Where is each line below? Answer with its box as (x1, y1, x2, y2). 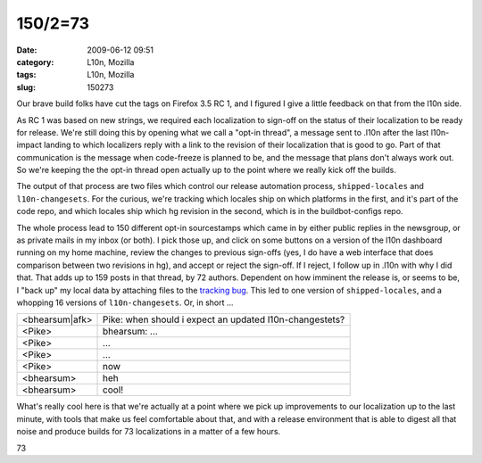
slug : (16, 81, 36, 93)
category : (16, 56, 54, 67)
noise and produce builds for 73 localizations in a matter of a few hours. (16, 426, 281, 437)
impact (16, 139, 42, 151)
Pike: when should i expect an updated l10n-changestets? (103, 313, 345, 326)
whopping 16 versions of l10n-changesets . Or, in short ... (16, 297, 234, 308)
